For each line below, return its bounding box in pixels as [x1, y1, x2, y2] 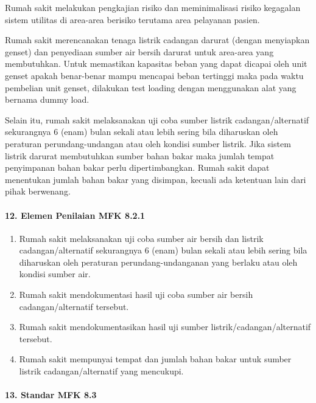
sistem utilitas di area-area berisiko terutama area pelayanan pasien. [5, 13, 260, 26]
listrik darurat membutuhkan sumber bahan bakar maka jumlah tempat [5, 149, 275, 162]
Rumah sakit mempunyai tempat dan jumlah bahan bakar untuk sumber [19, 353, 292, 365]
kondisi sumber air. [19, 267, 91, 280]
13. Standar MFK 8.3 [5, 388, 97, 401]
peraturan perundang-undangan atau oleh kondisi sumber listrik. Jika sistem [5, 137, 291, 150]
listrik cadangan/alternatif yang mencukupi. [19, 365, 184, 377]
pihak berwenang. [5, 185, 71, 198]
